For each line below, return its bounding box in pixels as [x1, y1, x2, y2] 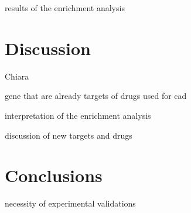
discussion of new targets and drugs [5, 129, 132, 141]
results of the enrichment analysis [5, 2, 125, 13]
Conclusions [5, 163, 103, 187]
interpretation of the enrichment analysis [5, 109, 151, 121]
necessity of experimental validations [5, 197, 136, 209]
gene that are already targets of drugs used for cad [5, 90, 187, 102]
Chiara [5, 70, 29, 82]
